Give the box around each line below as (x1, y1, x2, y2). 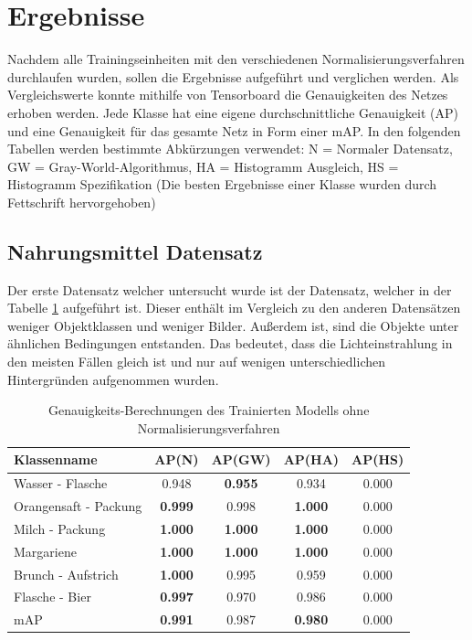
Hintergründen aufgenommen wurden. (7, 369, 219, 389)
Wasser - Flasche (14, 474, 108, 493)
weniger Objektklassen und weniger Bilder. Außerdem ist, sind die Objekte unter (7, 315, 459, 335)
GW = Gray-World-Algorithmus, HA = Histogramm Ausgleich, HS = (7, 156, 399, 176)
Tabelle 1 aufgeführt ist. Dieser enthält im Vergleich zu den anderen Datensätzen (7, 298, 461, 317)
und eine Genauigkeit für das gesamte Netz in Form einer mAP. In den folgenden (7, 121, 461, 140)
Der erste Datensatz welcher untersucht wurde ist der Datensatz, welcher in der (7, 280, 452, 299)
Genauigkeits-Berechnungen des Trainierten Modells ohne (47, 400, 370, 420)
